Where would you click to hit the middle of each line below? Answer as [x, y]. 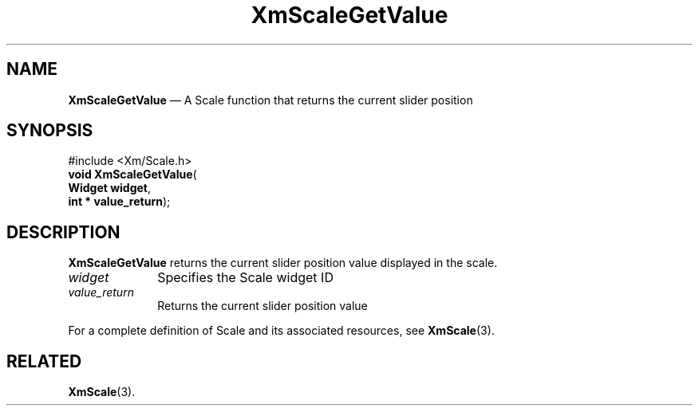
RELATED [44, 361]
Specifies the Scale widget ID [245, 278]
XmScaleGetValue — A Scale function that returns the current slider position [271, 100]
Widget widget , [110, 188]
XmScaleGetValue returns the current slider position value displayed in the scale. [283, 263]
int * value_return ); [119, 202]
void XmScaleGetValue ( [132, 175]
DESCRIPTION [63, 232]
